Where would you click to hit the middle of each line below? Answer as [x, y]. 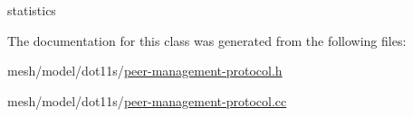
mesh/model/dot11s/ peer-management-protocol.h [145, 71]
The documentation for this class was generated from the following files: [207, 40]
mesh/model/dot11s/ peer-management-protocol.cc [147, 100]
